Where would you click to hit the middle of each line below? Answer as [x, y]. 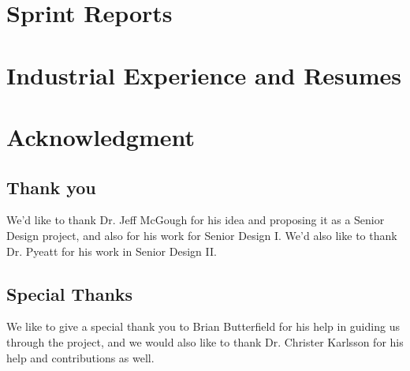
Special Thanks [70, 293]
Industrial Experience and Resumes [204, 75]
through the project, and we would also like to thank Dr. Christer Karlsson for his [205, 341]
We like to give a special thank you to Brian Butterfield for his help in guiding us [203, 326]
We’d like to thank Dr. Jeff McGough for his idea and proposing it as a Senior [196, 220]
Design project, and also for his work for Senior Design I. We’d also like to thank [202, 235]
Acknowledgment [101, 136]
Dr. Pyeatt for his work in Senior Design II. [112, 251]
